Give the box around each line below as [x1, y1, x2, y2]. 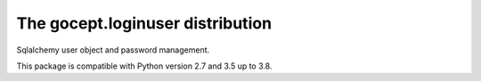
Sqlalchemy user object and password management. [16, 45, 210, 55]
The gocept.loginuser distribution [16, 13, 272, 33]
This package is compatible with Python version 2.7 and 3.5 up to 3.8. [16, 61, 273, 71]
